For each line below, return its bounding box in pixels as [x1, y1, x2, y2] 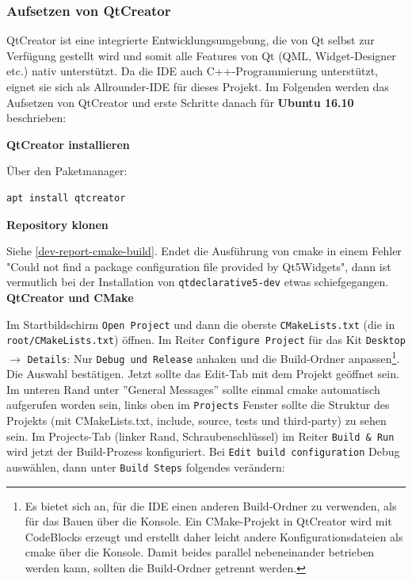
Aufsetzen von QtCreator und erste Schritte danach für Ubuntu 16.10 [6, 94, 354, 110]
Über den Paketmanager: [6, 162, 128, 179]
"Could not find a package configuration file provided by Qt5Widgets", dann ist [6, 258, 391, 274]
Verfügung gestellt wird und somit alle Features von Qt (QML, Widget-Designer [6, 47, 396, 63]
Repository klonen [6, 216, 109, 232]
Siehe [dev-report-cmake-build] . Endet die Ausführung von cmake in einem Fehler [6, 243, 402, 259]
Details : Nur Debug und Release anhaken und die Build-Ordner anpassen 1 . [27, 347, 400, 366]
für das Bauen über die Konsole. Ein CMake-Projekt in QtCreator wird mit [25, 513, 392, 529]
